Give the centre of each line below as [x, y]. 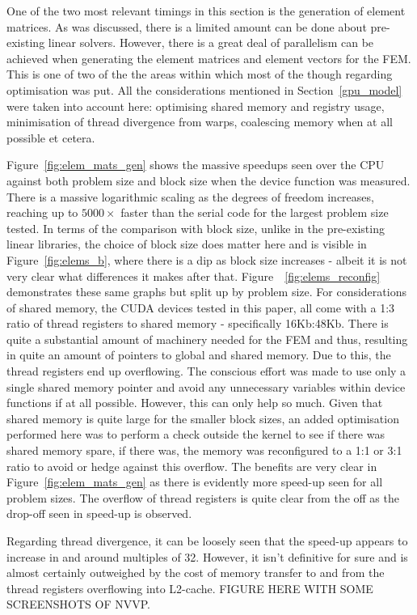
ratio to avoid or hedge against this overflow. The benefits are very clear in [192, 466]
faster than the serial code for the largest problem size [255, 212]
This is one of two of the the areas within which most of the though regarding [200, 74]
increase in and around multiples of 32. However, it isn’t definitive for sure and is [207, 556]
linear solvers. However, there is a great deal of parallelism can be [211, 42]
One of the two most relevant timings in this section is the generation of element [206, 11]
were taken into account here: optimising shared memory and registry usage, [196, 106]
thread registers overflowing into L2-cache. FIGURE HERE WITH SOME [190, 588]
